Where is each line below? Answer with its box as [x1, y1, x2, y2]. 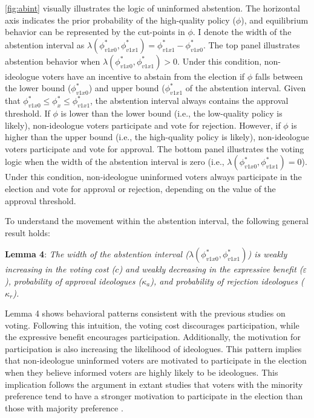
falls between [255, 69, 303, 82]
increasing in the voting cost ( [5, 263, 116, 275]
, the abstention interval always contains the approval [90, 94, 289, 107]
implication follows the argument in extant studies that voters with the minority [5, 378, 303, 390]
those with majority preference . [5, 401, 123, 414]
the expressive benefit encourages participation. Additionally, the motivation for [5, 330, 301, 343]
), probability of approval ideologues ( [5, 274, 142, 287]
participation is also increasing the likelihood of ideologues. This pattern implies [5, 342, 302, 355]
